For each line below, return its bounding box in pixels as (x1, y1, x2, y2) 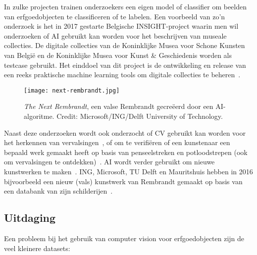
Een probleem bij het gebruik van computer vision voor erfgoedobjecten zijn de (4, 233, 245, 243)
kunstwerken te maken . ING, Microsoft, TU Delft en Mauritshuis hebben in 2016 (4, 166, 253, 176)
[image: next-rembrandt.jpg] (24, 87, 120, 94)
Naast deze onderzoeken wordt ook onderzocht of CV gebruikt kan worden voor (4, 127, 246, 138)
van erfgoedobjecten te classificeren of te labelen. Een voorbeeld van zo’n (4, 11, 225, 21)
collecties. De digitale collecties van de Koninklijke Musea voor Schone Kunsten (4, 40, 245, 51)
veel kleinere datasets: (4, 243, 70, 253)
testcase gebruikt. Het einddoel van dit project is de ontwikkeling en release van (4, 59, 246, 70)
